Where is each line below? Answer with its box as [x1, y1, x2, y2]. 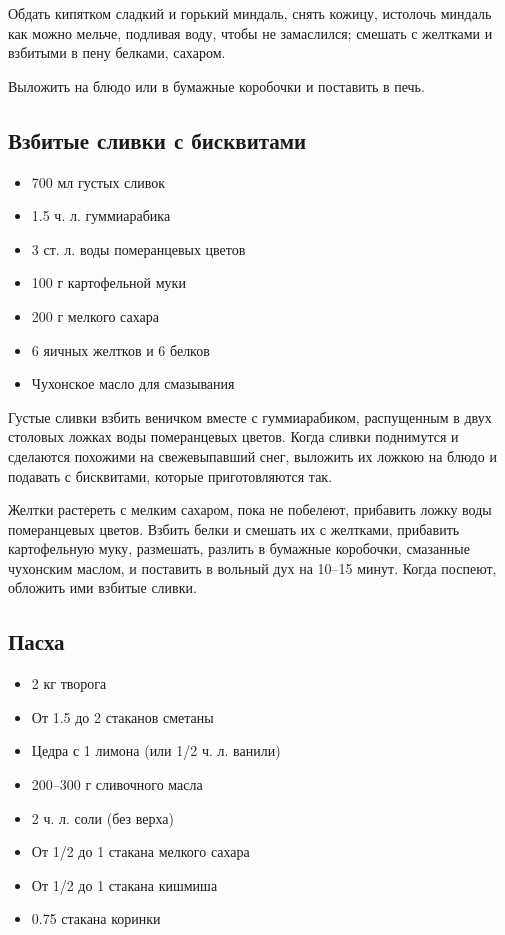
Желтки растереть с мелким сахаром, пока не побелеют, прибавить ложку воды [8, 499, 492, 520]
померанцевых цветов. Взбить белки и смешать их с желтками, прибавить [8, 518, 460, 539]
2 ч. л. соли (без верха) [31, 807, 174, 828]
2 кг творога [31, 673, 107, 694]
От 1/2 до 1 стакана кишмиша [31, 874, 218, 895]
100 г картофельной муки [31, 272, 186, 293]
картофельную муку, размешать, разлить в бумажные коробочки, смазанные [8, 538, 470, 559]
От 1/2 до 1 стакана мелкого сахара [31, 841, 250, 862]
